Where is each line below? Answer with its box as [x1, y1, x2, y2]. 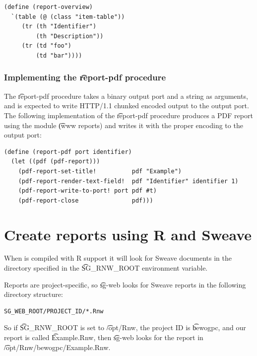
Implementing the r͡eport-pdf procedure [4, 71, 166, 83]
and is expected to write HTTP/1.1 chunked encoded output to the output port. [4, 100, 249, 111]
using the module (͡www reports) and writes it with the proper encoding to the [4, 120, 243, 130]
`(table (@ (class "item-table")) [11, 13, 125, 20]
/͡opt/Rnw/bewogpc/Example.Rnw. [4, 342, 111, 352]
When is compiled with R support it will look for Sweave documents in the [4, 253, 232, 263]
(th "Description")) [36, 32, 104, 40]
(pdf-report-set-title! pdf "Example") [18, 167, 182, 175]
